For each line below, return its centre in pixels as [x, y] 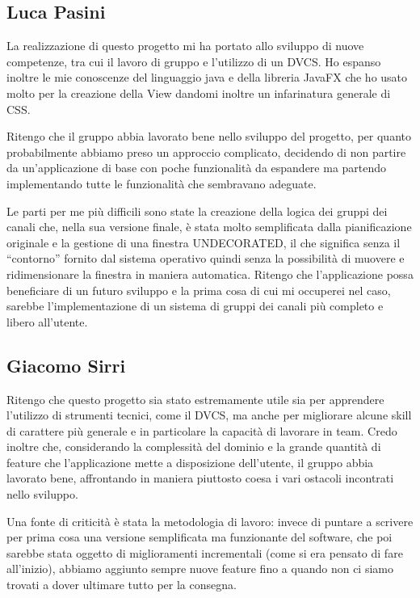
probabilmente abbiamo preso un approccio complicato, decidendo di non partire [206, 152]
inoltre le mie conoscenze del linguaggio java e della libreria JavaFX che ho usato [207, 77]
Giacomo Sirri [66, 365]
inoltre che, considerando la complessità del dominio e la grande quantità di [194, 446]
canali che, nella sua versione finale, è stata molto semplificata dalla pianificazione [209, 227]
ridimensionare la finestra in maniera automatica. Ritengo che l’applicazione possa [210, 274]
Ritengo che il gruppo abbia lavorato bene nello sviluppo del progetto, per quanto [209, 136]
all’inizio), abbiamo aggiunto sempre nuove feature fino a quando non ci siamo [200, 569]
